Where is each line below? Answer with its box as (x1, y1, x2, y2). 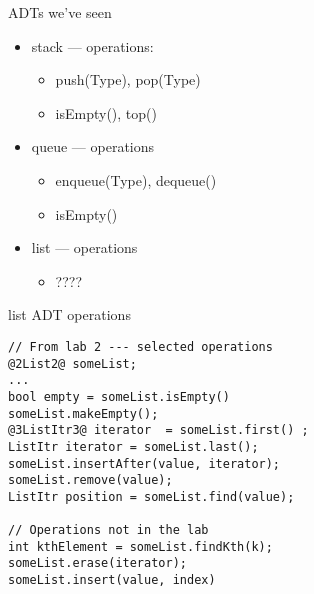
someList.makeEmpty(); (8, 406, 159, 421)
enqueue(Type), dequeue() (55, 169, 217, 190)
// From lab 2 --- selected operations (8, 339, 273, 354)
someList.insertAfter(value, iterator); (8, 456, 281, 471)
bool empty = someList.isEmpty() (8, 389, 230, 404)
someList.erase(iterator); (8, 556, 187, 571)
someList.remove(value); (8, 473, 173, 488)
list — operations (31, 237, 138, 258)
